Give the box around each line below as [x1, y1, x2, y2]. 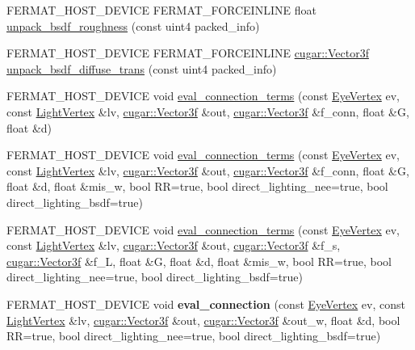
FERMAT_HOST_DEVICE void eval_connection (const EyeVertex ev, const [6, 295, 405, 312]
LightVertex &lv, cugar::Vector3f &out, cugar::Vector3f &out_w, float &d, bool [6, 311, 400, 328]
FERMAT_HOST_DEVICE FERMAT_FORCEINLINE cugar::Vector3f [6, 44, 369, 61]
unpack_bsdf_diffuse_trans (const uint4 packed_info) [6, 60, 277, 77]
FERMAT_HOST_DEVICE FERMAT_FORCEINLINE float [6, 2, 316, 18]
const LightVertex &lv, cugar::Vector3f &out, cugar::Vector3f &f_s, [6, 237, 341, 254]
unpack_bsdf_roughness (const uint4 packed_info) [6, 17, 260, 34]
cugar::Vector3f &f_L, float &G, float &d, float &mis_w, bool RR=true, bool [6, 252, 392, 269]
